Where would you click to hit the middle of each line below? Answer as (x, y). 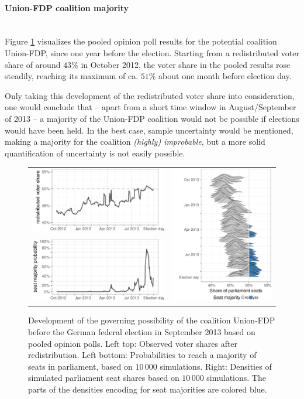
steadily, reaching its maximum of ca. (72, 76)
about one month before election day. (225, 76)
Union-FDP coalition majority (67, 7)
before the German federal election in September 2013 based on (142, 332)
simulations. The (236, 378)
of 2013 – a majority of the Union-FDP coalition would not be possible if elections (152, 118)
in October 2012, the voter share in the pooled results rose (186, 64)
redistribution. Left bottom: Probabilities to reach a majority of (142, 355)
